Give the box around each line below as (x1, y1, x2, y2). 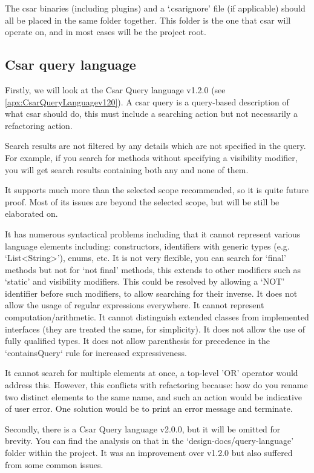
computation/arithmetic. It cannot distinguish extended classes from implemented (5, 311, 309, 323)
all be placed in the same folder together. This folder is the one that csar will (5, 13, 291, 26)
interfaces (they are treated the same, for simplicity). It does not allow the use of (5, 322, 305, 335)
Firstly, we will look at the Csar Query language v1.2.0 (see (5, 83, 226, 96)
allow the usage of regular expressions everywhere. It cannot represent (5, 299, 264, 311)
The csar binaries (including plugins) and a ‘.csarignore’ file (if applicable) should (5, 2, 306, 14)
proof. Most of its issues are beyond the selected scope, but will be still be (5, 195, 280, 208)
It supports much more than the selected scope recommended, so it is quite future (5, 184, 309, 196)
